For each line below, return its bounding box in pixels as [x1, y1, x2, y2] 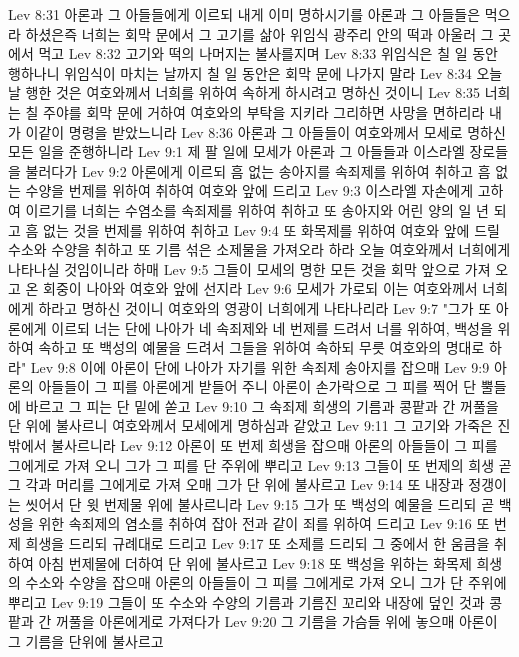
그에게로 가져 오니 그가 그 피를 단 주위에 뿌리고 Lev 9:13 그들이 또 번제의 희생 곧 [8, 454, 512, 475]
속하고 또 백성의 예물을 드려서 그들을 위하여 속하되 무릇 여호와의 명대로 [38, 337, 485, 358]
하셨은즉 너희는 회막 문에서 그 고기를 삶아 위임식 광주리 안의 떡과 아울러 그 [25, 23, 494, 44]
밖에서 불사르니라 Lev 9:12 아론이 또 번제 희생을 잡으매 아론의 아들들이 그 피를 [8, 435, 498, 456]
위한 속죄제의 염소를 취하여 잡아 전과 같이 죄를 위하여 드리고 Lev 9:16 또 [38, 513, 490, 534]
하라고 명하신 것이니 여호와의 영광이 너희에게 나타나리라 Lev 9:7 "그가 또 [38, 297, 492, 318]
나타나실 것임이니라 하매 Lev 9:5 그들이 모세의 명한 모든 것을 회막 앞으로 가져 [8, 258, 491, 279]
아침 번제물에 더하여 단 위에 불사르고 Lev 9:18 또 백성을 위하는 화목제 [38, 552, 472, 573]
